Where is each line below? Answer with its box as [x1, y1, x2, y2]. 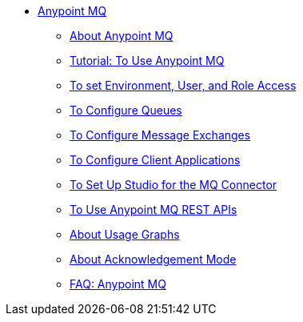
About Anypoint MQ [70, 29, 173, 42]
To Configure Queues [70, 103, 182, 117]
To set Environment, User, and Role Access [70, 78, 297, 92]
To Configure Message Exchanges [70, 128, 251, 142]
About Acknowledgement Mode [70, 252, 237, 266]
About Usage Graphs [70, 227, 180, 241]
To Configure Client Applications [70, 153, 241, 167]
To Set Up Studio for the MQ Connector [70, 178, 277, 191]
